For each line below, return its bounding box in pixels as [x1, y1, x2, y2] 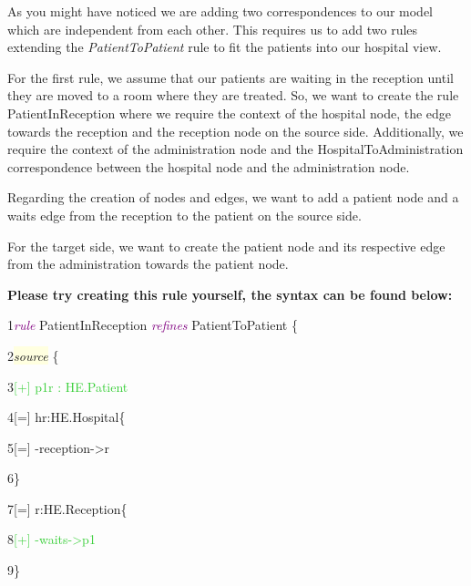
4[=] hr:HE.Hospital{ [7, 407, 126, 427]
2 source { [7, 345, 59, 365]
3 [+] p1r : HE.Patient [7, 376, 128, 396]
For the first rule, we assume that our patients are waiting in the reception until [7, 67, 454, 87]
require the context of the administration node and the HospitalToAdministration [7, 139, 464, 159]
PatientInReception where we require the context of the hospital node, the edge [7, 103, 452, 122]
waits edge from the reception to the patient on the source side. [7, 205, 362, 224]
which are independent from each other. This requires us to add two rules [7, 19, 418, 38]
